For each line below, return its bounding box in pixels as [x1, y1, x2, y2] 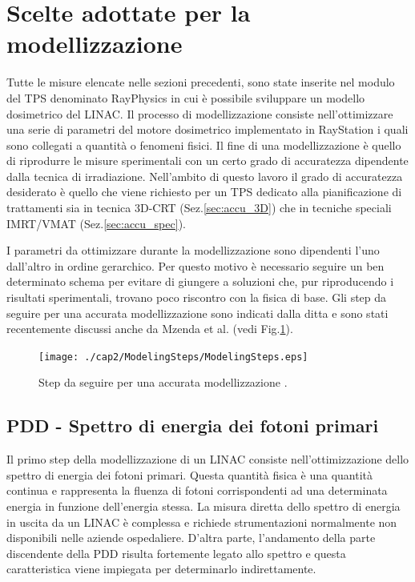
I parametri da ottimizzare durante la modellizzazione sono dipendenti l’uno [6, 242, 380, 259]
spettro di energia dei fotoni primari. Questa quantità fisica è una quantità [6, 466, 373, 483]
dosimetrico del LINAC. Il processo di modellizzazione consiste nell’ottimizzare [6, 105, 393, 122]
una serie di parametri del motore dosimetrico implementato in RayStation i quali [6, 121, 409, 138]
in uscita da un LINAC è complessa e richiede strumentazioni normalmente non [6, 513, 397, 530]
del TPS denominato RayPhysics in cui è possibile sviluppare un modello [6, 89, 365, 106]
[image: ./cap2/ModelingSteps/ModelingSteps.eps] [38, 351, 308, 363]
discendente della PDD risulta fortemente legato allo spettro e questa [6, 544, 346, 561]
